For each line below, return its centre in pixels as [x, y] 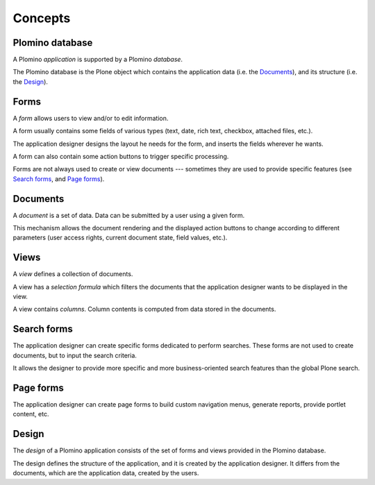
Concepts [42, 18]
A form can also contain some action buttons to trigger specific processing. [121, 156]
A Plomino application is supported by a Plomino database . [98, 60]
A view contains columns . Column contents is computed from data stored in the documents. [144, 309]
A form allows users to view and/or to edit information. [91, 118]
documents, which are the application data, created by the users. [106, 473]
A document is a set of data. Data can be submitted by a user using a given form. [129, 215]
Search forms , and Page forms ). [59, 179]
